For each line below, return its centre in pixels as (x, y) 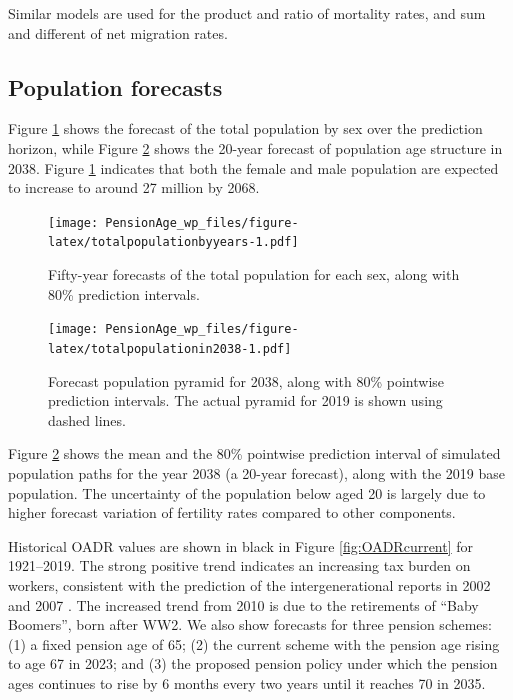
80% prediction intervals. (124, 293)
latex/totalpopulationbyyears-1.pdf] (173, 242)
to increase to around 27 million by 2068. (134, 187)
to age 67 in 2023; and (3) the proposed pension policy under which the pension (253, 663)
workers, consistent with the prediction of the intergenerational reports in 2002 (249, 584)
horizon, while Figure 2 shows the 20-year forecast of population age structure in (255, 147)
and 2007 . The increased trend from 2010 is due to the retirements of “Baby (243, 604)
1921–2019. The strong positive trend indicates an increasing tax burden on (239, 565)
